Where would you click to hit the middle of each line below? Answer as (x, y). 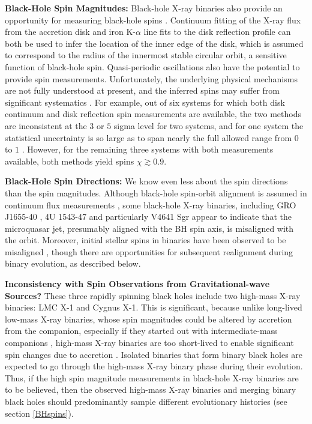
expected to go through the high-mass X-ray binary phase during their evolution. (154, 366)
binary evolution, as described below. (73, 263)
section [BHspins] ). (39, 413)
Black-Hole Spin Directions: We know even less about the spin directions (146, 181)
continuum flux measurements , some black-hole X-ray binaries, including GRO (151, 204)
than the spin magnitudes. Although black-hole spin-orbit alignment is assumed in (156, 192)
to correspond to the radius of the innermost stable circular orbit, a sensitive (146, 55)
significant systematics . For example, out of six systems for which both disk (145, 102)
